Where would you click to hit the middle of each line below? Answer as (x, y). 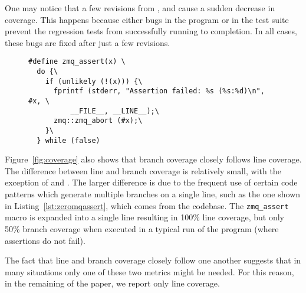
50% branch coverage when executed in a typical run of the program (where (142, 228)
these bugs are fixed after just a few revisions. (88, 42)
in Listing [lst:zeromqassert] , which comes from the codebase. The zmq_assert (147, 205)
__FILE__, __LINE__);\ (115, 111)
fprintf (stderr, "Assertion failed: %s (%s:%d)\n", (159, 91)
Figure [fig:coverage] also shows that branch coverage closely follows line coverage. (153, 159)
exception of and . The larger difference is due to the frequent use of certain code (151, 182)
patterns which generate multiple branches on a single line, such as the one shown (153, 194)
